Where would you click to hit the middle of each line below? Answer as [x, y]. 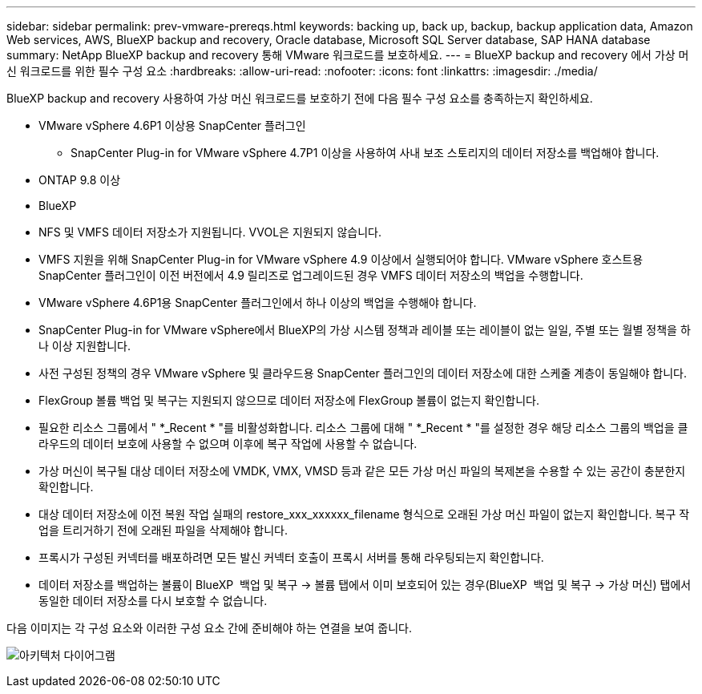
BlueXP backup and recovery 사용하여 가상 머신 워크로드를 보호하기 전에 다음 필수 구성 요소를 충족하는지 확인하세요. [300, 98]
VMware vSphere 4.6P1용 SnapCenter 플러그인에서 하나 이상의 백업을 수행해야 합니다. [258, 303]
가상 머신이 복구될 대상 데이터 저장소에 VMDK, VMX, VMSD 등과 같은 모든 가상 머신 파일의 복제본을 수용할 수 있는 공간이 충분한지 [362, 471]
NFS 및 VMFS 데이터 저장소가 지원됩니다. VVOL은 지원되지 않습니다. [210, 232]
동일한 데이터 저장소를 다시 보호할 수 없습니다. [153, 601]
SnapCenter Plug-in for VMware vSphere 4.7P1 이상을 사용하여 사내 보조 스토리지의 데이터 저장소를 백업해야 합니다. [365, 153]
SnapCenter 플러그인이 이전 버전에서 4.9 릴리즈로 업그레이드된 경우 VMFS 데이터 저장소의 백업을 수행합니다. [311, 275]
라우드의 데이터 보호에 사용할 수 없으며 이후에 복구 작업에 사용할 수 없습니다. [228, 444]
